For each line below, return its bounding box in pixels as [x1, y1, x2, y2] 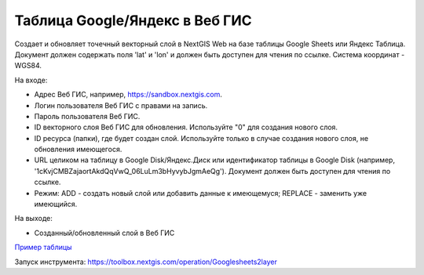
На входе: [14, 75, 48, 85]
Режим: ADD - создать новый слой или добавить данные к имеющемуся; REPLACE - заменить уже [34, 188, 367, 197]
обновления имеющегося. [34, 145, 122, 154]
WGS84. [14, 61, 42, 71]
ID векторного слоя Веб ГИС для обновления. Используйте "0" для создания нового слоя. [34, 122, 338, 132]
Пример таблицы [14, 243, 72, 252]
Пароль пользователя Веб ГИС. [34, 111, 141, 121]
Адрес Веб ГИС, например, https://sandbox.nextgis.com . [34, 90, 223, 100]
